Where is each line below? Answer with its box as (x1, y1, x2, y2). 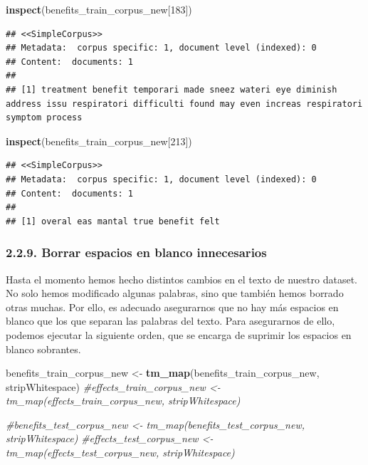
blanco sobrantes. (6, 341, 81, 356)
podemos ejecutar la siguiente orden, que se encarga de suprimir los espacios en (6, 327, 352, 342)
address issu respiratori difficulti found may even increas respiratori (6, 98, 363, 109)
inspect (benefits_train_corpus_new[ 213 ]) (6, 133, 192, 148)
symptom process (6, 113, 83, 123)
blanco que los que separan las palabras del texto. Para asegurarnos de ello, (6, 313, 335, 328)
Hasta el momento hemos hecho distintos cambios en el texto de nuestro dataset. (6, 271, 357, 286)
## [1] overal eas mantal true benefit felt (6, 216, 220, 226)
